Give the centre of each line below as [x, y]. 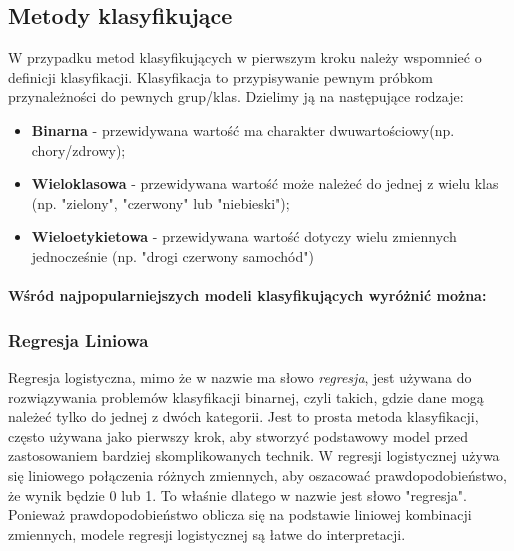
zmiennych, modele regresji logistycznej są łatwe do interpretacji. [207, 533]
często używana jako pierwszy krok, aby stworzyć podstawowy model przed [238, 435]
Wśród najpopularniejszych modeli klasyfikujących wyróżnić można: [247, 295]
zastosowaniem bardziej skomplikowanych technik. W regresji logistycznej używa [254, 455]
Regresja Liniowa [78, 339]
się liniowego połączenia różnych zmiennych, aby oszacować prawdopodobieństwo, [257, 474]
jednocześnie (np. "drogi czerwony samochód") [172, 255]
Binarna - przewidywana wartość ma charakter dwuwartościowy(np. [243, 129]
